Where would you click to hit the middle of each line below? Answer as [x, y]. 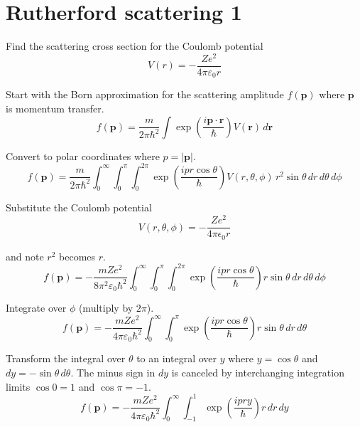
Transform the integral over [66, 358]
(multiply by [106, 308]
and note [25, 256]
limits [18, 386]
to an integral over [176, 358]
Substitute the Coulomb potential [79, 207]
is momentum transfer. [55, 108]
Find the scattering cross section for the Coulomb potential [135, 46]
